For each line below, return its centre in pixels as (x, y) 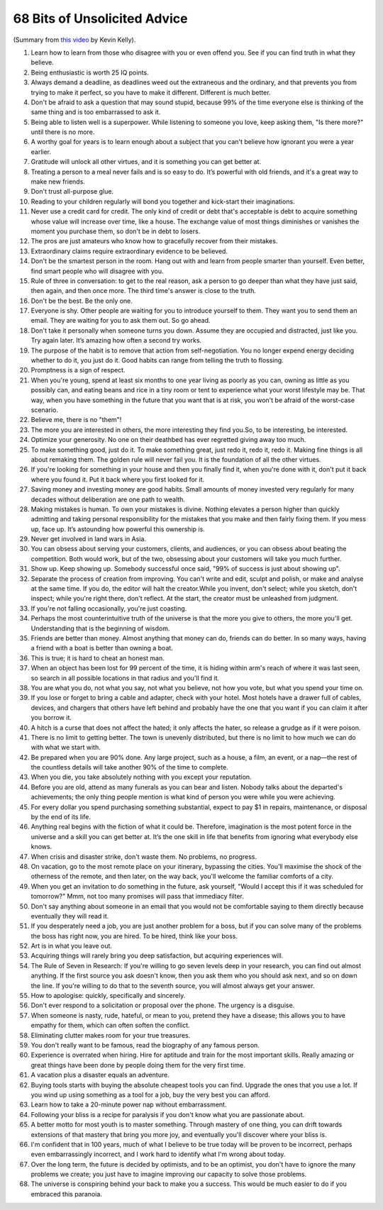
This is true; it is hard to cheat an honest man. (98, 658)
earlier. (41, 152)
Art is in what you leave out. (72, 946)
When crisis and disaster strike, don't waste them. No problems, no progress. (144, 856)
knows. (41, 847)
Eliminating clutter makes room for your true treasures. (111, 1035)
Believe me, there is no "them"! (76, 420)
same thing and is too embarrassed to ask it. (96, 112)
